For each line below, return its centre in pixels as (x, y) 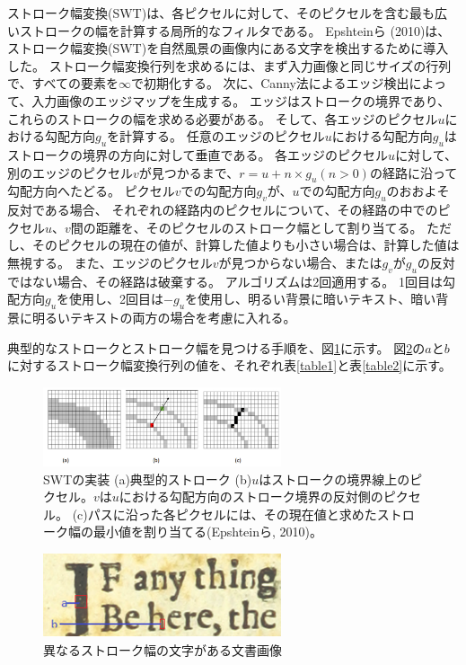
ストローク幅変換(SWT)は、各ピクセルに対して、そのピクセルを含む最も (221, 13)
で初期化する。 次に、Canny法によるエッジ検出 (270, 83)
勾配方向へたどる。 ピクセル (91, 191)
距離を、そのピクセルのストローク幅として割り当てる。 (259, 227)
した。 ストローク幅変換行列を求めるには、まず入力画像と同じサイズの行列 (229, 65)
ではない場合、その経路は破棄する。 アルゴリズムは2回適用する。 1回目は (225, 281)
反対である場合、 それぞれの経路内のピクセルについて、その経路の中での (223, 210)
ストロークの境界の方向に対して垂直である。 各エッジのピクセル (198, 154)
